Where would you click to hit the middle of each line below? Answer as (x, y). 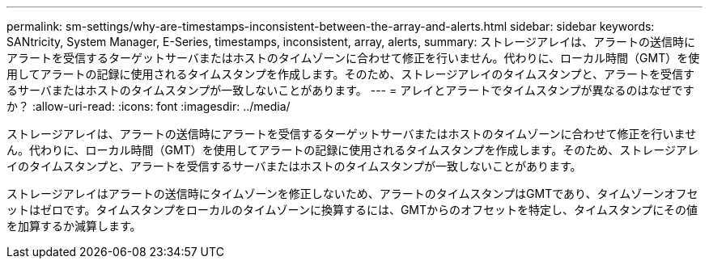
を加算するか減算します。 (74, 226)
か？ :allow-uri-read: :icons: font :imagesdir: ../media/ (149, 106)
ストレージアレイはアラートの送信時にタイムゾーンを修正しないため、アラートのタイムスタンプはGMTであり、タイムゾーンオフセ (352, 193)
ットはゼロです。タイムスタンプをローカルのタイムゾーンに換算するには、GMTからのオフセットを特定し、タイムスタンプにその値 (352, 210)
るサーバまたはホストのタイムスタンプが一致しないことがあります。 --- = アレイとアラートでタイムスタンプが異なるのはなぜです (350, 90)
